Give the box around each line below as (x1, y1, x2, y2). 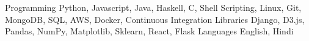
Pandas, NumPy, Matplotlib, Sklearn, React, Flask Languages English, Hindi (5, 25, 294, 37)
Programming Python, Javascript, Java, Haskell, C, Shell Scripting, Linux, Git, (5, 1, 302, 13)
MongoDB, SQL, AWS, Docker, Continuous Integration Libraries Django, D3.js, (5, 13, 305, 25)
